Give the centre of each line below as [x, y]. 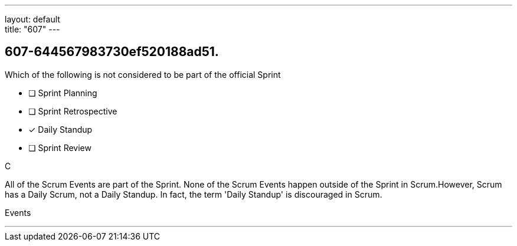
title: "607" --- [32, 29]
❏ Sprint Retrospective [73, 111]
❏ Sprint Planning [63, 93]
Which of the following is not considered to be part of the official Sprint [143, 74]
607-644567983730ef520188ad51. [112, 52]
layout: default [32, 19]
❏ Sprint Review [60, 147]
